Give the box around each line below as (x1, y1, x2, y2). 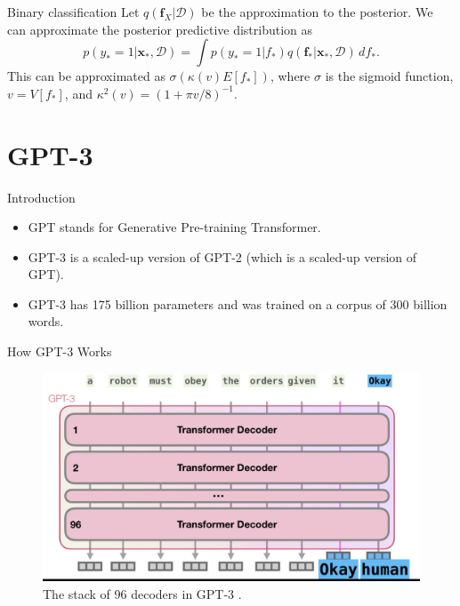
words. (28, 312, 64, 331)
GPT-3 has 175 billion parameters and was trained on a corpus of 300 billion (28, 294, 448, 313)
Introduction (7, 187, 76, 206)
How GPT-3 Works (7, 342, 112, 361)
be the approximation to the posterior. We (201, 3, 433, 20)
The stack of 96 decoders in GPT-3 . (43, 584, 242, 602)
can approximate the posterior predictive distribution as (7, 20, 313, 38)
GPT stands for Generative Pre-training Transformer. (28, 218, 321, 236)
